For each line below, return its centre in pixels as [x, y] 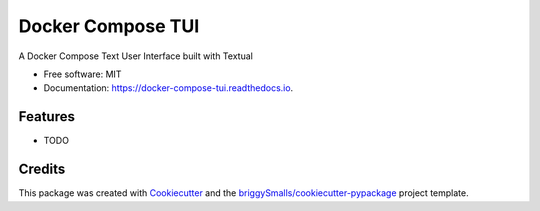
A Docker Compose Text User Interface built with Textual [136, 56]
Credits [42, 169]
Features [46, 116]
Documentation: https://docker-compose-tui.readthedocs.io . [168, 88]
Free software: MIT [82, 74]
